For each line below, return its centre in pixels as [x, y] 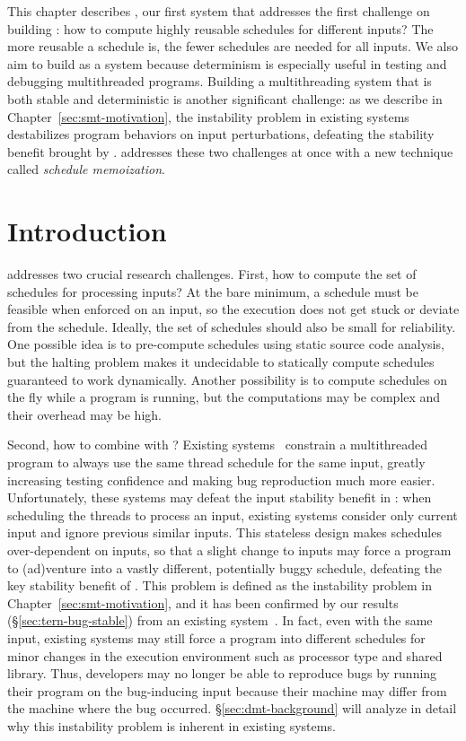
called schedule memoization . [86, 169]
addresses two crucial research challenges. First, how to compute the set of [212, 274]
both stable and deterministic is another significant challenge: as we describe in [225, 98]
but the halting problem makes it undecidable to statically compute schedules [221, 362]
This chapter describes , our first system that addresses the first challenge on [219, 11]
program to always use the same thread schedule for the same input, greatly [216, 462]
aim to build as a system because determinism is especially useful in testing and [227, 63]
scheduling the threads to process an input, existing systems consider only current [233, 514]
